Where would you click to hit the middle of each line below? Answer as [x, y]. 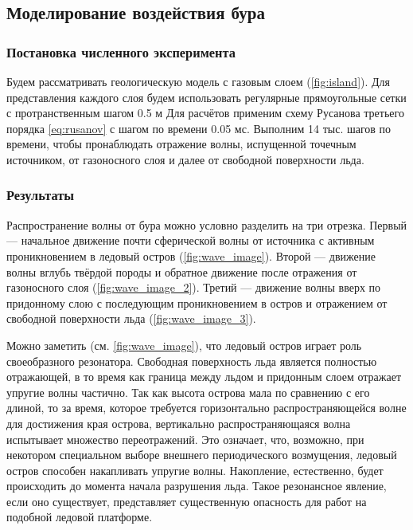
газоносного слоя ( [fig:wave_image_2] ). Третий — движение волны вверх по [194, 287]
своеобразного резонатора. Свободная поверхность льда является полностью [192, 361]
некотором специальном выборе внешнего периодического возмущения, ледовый [202, 455]
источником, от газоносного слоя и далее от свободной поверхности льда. [185, 159]
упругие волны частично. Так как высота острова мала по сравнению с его [188, 392]
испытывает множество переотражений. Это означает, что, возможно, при [185, 439]
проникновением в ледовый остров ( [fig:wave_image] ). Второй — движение [191, 255]
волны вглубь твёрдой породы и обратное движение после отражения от [182, 271]
